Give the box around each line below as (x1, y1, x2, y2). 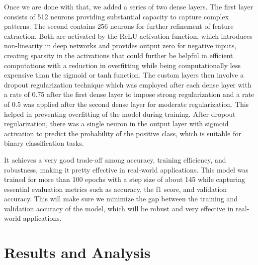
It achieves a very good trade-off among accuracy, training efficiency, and (4, 154, 226, 165)
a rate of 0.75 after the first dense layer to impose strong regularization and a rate (4, 89, 255, 99)
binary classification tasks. (4, 138, 84, 148)
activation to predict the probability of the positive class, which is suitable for (4, 128, 241, 138)
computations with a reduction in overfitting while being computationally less (4, 60, 241, 70)
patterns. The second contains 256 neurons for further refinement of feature (4, 21, 234, 31)
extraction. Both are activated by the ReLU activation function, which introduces (4, 30, 253, 41)
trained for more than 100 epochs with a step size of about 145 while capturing (4, 174, 245, 184)
